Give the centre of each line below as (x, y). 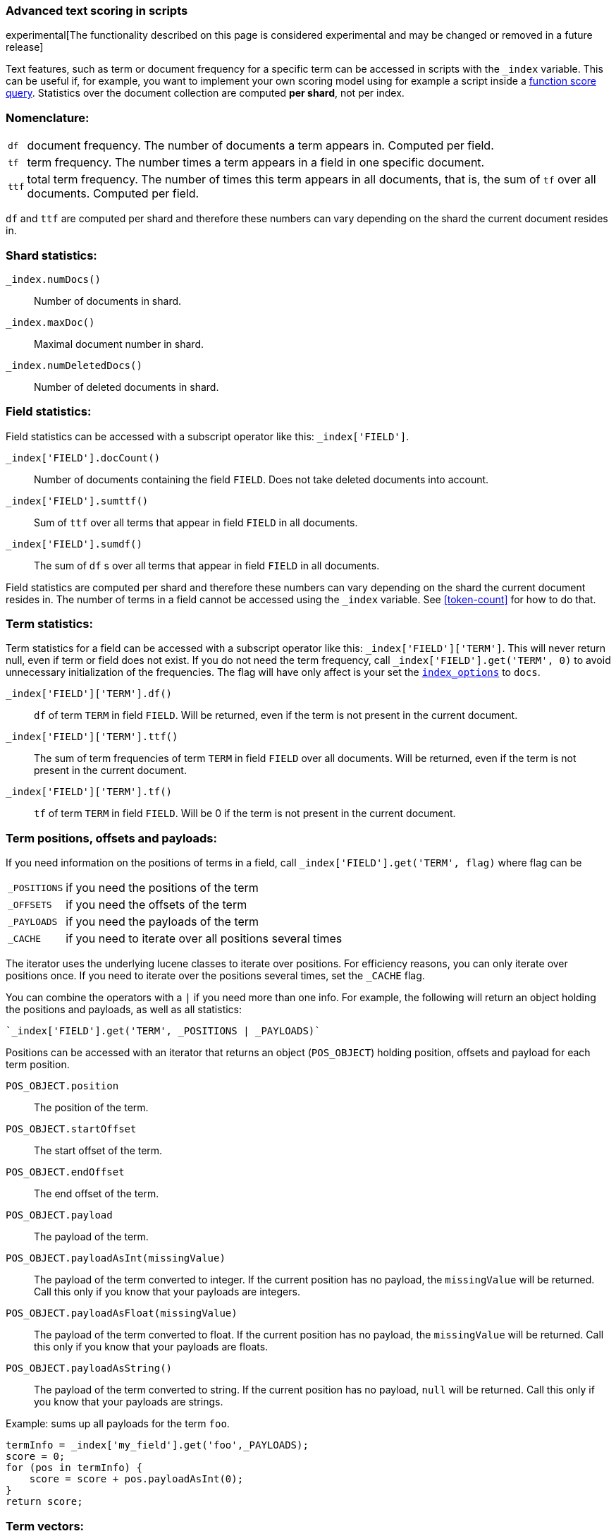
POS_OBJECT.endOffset (65, 1172)
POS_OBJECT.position (62, 1086)
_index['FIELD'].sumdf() (74, 544)
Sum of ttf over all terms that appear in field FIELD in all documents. (196, 522)
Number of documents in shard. (108, 301)
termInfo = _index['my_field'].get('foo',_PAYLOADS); (157, 1445)
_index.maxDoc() (50, 322)
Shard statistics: (51, 255)
